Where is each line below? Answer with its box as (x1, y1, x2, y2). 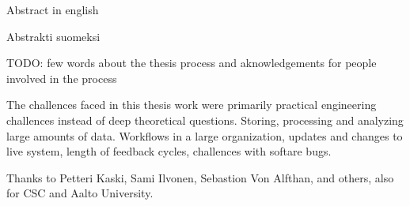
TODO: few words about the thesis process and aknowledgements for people (6, 54, 377, 71)
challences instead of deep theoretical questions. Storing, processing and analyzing (6, 111, 404, 128)
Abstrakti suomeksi (6, 28, 101, 44)
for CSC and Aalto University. (6, 185, 154, 201)
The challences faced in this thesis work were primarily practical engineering (6, 96, 377, 113)
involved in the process (6, 69, 117, 86)
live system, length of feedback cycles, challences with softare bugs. (6, 143, 332, 159)
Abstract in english (6, 2, 99, 17)
